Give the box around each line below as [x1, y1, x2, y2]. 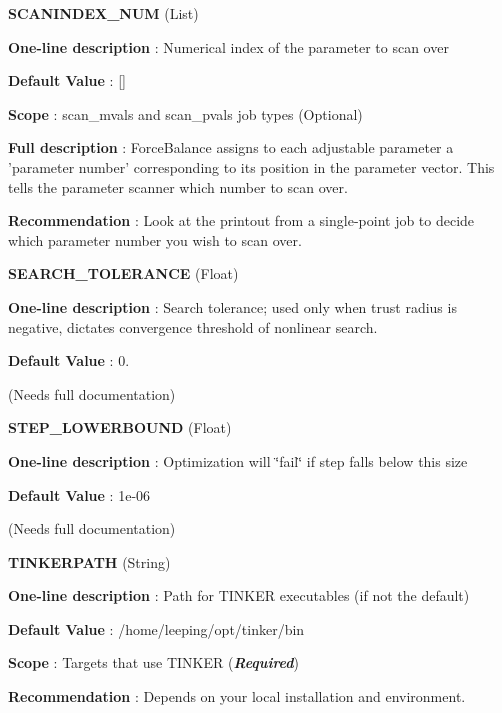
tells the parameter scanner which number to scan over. [8, 176, 348, 197]
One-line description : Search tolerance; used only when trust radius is [8, 296, 457, 317]
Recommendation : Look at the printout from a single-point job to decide [8, 210, 475, 231]
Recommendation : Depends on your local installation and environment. [8, 686, 466, 707]
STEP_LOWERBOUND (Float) [8, 417, 232, 438]
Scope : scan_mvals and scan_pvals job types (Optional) [8, 103, 363, 124]
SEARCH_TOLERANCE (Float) [8, 263, 239, 284]
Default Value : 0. [8, 350, 130, 371]
